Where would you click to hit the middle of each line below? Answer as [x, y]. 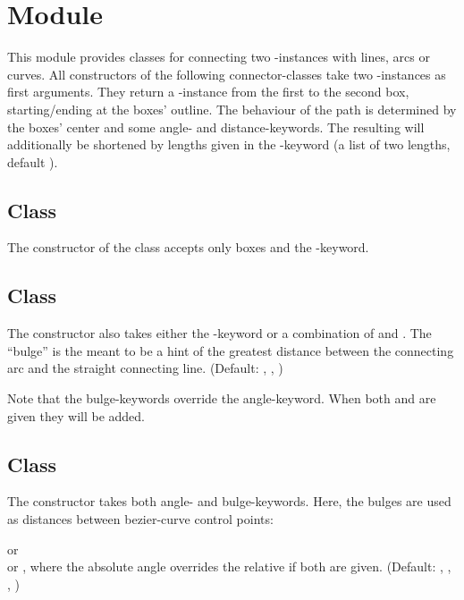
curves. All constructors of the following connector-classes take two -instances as [227, 74]
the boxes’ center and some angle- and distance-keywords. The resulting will [216, 127]
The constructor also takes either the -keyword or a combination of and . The [219, 333]
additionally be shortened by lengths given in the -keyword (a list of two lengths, [229, 144]
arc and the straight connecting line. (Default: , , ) [145, 368]
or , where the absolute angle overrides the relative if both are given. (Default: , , [229, 566]
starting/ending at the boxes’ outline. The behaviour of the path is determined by [232, 109]
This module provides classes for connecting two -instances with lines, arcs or [219, 57]
